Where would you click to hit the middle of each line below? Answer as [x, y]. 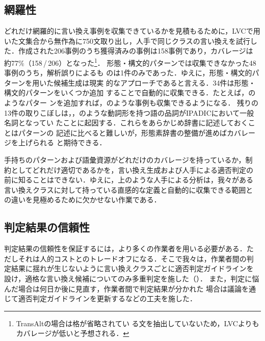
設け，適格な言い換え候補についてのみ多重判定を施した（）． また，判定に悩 [132, 278]
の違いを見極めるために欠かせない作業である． [83, 200]
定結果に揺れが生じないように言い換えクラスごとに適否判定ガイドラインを [129, 268]
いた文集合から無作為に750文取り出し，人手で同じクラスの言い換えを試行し [131, 41]
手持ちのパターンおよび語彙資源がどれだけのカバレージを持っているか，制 [128, 159]
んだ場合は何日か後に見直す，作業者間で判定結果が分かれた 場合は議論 [123, 288]
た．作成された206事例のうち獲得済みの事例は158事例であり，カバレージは [129, 51]
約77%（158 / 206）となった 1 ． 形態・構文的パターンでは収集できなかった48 [130, 62]
